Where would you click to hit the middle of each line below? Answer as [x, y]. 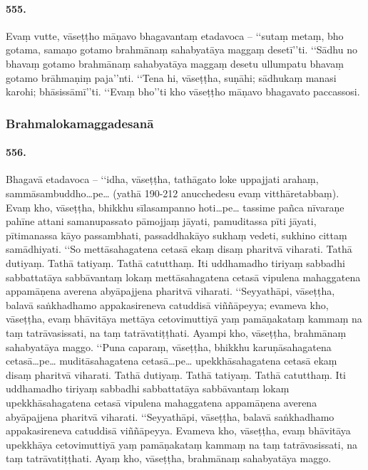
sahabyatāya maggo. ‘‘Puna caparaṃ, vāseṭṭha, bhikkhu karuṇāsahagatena [169, 346]
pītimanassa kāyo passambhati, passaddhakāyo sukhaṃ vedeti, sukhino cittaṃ [177, 235]
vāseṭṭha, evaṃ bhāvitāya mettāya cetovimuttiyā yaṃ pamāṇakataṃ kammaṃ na [184, 319]
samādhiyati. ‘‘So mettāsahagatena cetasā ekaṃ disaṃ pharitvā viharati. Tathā [179, 249]
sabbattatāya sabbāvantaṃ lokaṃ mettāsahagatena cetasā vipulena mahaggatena [183, 277]
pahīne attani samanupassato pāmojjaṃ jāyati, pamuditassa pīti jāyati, [161, 221]
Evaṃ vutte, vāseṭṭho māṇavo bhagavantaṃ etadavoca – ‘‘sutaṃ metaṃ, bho [175, 35]
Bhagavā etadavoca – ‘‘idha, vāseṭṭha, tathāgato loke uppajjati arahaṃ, [162, 179]
